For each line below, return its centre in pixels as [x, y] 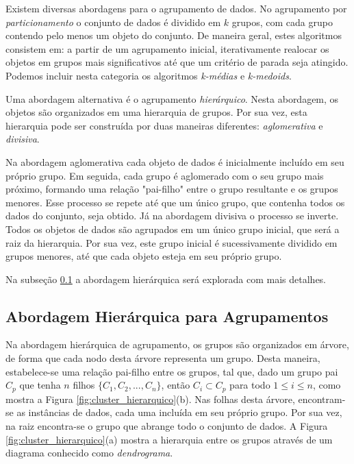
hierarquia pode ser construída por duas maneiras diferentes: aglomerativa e [164, 125]
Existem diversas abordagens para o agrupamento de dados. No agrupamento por [176, 8]
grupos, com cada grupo [282, 22]
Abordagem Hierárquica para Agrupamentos [167, 316]
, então [176, 385]
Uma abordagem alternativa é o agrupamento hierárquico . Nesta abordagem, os [172, 98]
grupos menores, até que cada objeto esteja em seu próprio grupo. [144, 256]
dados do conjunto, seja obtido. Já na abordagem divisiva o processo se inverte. [172, 216]
